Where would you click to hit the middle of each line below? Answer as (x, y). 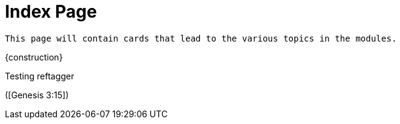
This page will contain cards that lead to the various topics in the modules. (201, 38)
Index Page (51, 12)
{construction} (34, 57)
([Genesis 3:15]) (37, 95)
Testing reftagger (40, 76)
